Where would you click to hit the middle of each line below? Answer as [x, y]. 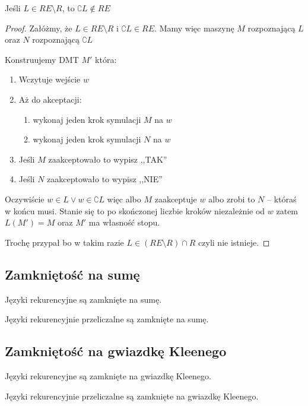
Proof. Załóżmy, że [39, 28]
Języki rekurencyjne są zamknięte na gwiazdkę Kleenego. [108, 375]
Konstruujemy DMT [42, 59]
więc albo [124, 199]
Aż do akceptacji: [50, 99]
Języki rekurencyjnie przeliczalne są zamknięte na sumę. [107, 319]
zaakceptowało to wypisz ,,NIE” [105, 179]
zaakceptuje [176, 199]
